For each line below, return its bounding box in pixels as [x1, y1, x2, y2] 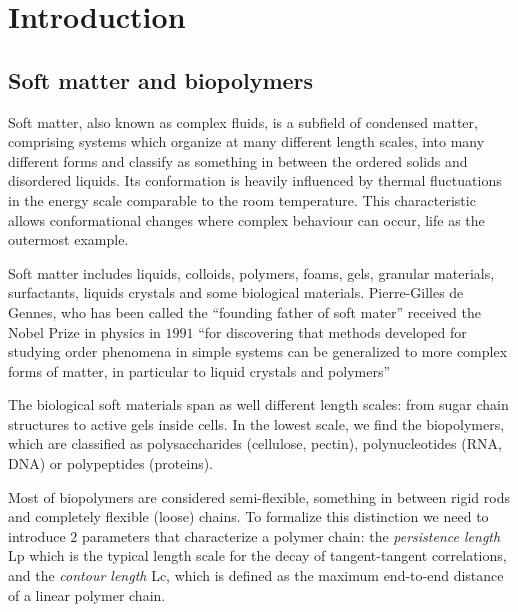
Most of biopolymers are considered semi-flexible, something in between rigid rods [8, 486, 510, 507]
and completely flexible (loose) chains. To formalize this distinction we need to [8, 506, 489, 527]
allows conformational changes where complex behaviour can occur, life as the [8, 209, 485, 230]
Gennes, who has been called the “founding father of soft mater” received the [8, 301, 481, 322]
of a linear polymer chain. [8, 584, 166, 605]
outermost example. [8, 229, 129, 250]
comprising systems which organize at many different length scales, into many [8, 131, 485, 152]
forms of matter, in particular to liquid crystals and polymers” [8, 360, 391, 381]
